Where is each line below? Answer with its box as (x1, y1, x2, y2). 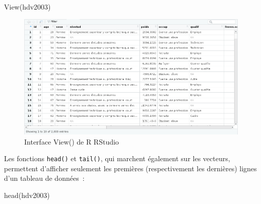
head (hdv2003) (4, 190, 50, 200)
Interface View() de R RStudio (24, 136, 119, 147)
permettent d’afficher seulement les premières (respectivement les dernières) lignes (4, 163, 257, 173)
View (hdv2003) (4, 2, 51, 12)
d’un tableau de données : (4, 173, 85, 183)
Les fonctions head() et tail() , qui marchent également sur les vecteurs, (4, 153, 230, 164)
